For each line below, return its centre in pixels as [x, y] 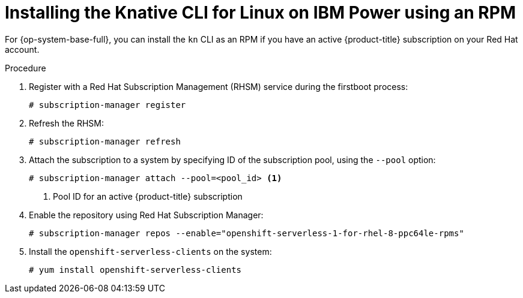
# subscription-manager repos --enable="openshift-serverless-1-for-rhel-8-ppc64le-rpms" [246, 233]
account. [22, 49]
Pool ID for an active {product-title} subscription [148, 196]
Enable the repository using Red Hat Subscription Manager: [146, 215]
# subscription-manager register [107, 105]
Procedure [26, 68]
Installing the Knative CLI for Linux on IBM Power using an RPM [260, 13]
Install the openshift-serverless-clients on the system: [150, 251]
